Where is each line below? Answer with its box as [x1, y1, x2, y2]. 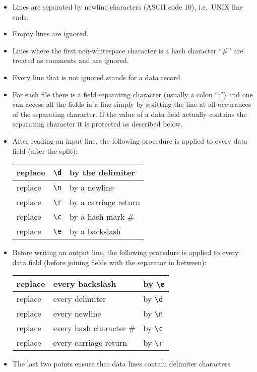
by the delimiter [70, 166, 136, 178]
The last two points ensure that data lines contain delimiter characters [12, 358, 230, 369]
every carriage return [53, 337, 127, 349]
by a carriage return [70, 196, 140, 208]
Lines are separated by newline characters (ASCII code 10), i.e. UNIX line [12, 2, 243, 12]
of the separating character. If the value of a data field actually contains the [12, 108, 247, 119]
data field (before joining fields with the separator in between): [12, 257, 207, 267]
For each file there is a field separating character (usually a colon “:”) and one [12, 89, 253, 99]
